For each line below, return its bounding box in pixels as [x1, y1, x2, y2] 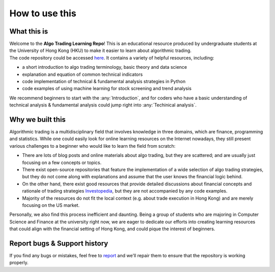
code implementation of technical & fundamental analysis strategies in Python [22, 78, 186, 85]
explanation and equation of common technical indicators [22, 71, 143, 77]
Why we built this [9, 115, 66, 124]
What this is [9, 27, 48, 36]
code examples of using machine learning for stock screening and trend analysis [22, 86, 192, 92]
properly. [9, 260, 29, 266]
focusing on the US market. [22, 202, 80, 208]
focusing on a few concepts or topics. [22, 159, 102, 166]
